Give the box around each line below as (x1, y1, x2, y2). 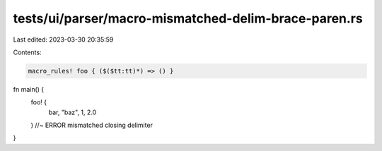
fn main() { (13, 85, 45, 93)
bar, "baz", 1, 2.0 (48, 108, 97, 116)
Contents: (13, 48, 42, 56)
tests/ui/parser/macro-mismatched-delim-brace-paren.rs (13, 11, 364, 26)
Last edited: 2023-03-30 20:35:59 (13, 35, 114, 44)
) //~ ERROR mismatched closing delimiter (30, 121, 154, 130)
